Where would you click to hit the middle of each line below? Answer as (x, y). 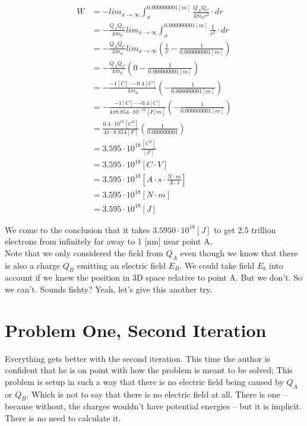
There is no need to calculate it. (63, 418)
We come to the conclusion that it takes (77, 229)
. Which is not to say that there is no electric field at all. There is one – (157, 394)
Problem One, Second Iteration (136, 330)
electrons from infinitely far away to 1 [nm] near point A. (109, 241)
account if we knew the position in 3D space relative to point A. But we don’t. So (154, 277)
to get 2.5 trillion (245, 229)
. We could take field (217, 265)
